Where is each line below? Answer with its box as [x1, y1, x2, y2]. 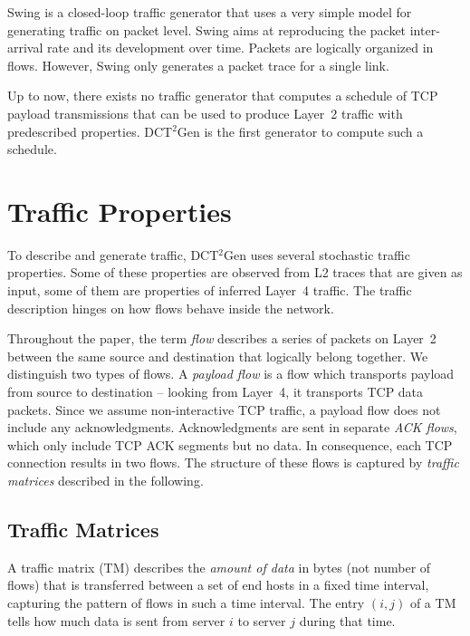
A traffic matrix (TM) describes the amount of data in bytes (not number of [7, 557, 431, 576]
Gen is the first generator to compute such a [177, 121, 424, 140]
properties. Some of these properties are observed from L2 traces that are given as [7, 263, 463, 282]
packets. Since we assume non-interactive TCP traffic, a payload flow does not [7, 400, 441, 419]
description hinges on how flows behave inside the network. [7, 298, 334, 317]
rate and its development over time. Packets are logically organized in [47, 38, 434, 57]
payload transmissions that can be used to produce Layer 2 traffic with [7, 103, 403, 122]
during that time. [299, 611, 396, 630]
